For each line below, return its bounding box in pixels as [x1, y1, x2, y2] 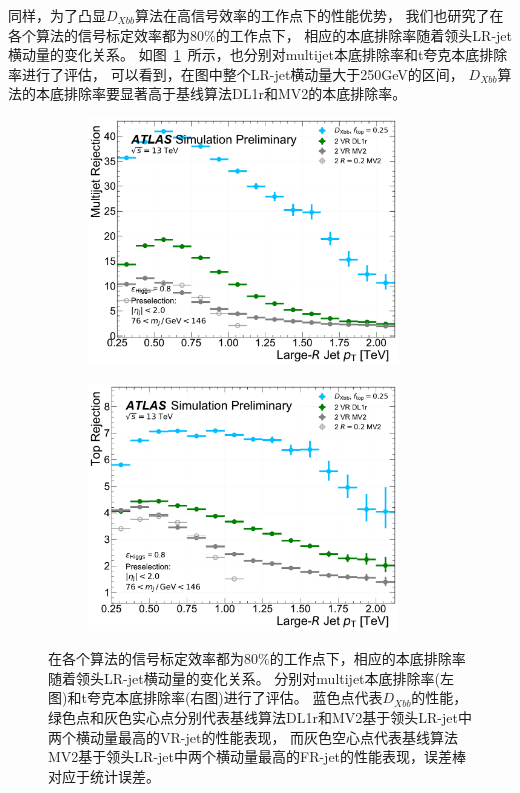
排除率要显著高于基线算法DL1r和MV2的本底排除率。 [63, 83, 407, 104]
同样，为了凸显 [8, 5, 106, 25]
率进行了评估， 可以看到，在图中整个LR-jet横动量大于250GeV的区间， [8, 63, 464, 84]
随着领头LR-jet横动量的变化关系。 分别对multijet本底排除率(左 [48, 667, 454, 688]
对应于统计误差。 [48, 765, 160, 786]
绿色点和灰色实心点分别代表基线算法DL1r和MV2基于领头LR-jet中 [48, 706, 472, 727]
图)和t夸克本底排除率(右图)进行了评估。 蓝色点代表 [48, 687, 383, 708]
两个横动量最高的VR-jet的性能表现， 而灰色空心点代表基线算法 [48, 726, 459, 747]
